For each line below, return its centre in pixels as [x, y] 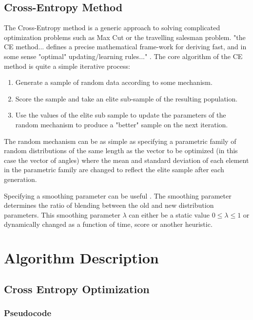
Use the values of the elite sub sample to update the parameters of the [121, 115]
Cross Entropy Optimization [77, 289]
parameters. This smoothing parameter [62, 214]
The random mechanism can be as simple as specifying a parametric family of [120, 141]
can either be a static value [169, 214]
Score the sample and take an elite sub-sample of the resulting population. [126, 98]
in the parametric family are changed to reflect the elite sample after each [114, 170]
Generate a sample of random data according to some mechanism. [114, 82]
